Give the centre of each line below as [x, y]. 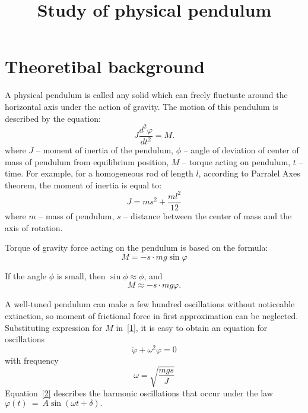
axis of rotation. [34, 227]
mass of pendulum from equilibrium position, [87, 161]
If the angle [26, 275]
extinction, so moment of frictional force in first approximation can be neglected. [152, 315]
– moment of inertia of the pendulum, [104, 150]
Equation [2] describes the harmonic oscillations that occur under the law [139, 392]
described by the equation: [53, 118]
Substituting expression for [54, 327]
